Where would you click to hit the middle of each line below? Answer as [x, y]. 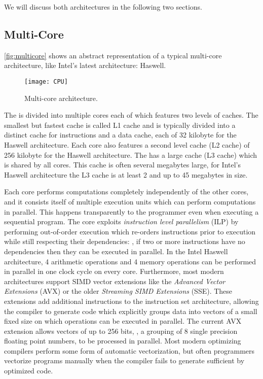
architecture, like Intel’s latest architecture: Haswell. [85, 65]
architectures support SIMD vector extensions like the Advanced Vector [115, 281]
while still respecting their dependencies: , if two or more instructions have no [125, 241]
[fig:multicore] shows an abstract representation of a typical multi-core [113, 55]
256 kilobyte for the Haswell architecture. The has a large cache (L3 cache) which [130, 154]
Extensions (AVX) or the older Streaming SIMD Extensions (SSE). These [118, 291]
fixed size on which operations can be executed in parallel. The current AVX [123, 321]
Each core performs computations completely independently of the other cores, [126, 192]
